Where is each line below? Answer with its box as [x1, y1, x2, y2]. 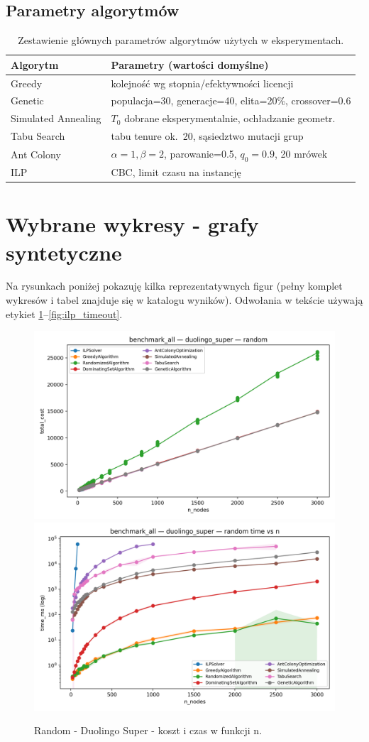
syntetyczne [6, 237, 122, 266]
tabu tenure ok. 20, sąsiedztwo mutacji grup [111, 129, 304, 143]
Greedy [11, 75, 43, 90]
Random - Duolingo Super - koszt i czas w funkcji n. [34, 723, 263, 738]
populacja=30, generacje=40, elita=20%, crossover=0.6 [111, 93, 351, 108]
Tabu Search [11, 129, 65, 143]
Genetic [11, 93, 44, 108]
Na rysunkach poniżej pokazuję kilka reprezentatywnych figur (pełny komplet [6, 278, 343, 293]
